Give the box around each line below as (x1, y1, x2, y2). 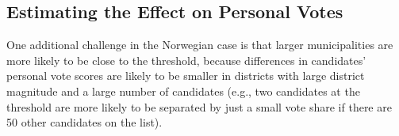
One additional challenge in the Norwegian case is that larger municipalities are (6, 36, 393, 53)
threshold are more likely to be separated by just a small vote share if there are (6, 98, 392, 115)
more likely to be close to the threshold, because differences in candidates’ (6, 51, 366, 68)
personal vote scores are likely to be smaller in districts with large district (6, 67, 365, 84)
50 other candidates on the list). (6, 114, 163, 130)
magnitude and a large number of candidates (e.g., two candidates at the (6, 82, 360, 99)
